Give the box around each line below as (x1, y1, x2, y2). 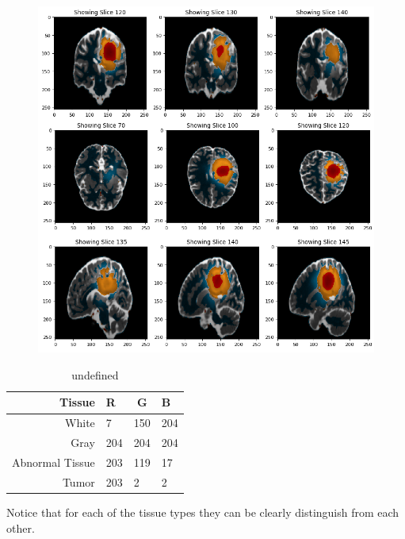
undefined (71, 366, 119, 383)
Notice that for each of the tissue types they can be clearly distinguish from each (6, 503, 399, 520)
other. (6, 519, 35, 536)
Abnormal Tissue (12, 454, 95, 470)
